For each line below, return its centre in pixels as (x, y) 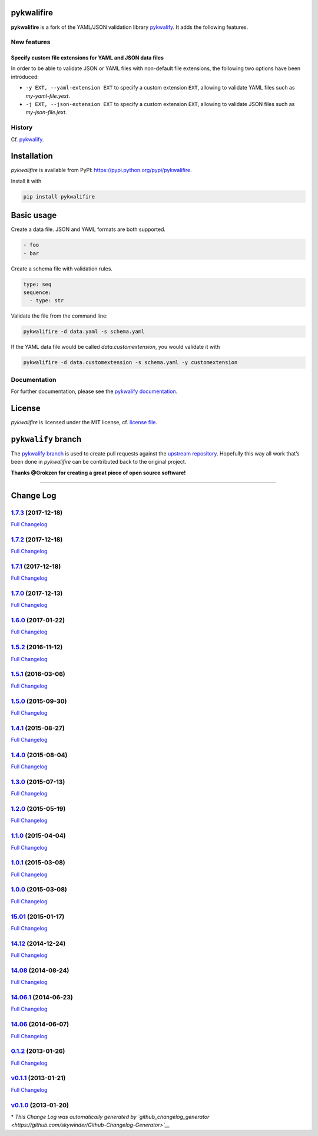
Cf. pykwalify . (27, 139)
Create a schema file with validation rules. (62, 269)
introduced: (25, 77)
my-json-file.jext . (46, 113)
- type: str (47, 301)
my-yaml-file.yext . (48, 96)
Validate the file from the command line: (59, 316)
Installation (32, 156)
